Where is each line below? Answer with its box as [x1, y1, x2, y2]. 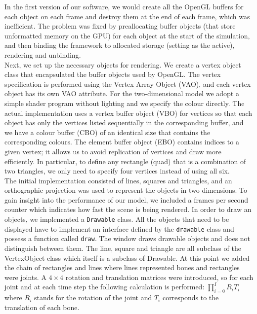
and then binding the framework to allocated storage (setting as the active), [4, 40, 235, 50]
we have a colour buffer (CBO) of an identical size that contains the [4, 127, 211, 137]
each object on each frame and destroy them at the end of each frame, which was [4, 11, 250, 21]
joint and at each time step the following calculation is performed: [4, 281, 205, 292]
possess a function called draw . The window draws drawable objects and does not [4, 233, 251, 244]
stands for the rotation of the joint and [34, 292, 152, 303]
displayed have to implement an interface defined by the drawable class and [4, 223, 234, 234]
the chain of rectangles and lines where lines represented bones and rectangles [4, 262, 240, 273]
